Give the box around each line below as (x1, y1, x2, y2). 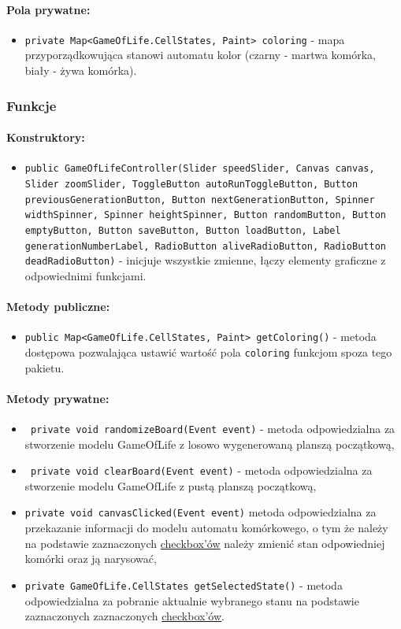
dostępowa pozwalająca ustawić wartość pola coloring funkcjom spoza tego (24, 343, 392, 360)
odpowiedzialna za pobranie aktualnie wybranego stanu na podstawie (24, 592, 359, 609)
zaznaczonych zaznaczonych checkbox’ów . (24, 608, 225, 624)
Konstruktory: (6, 129, 85, 146)
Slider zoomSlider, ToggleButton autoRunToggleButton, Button (24, 178, 358, 190)
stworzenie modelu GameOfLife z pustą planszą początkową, (24, 477, 317, 494)
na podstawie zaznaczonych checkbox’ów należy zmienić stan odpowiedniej (24, 535, 385, 551)
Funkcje (6, 95, 57, 115)
